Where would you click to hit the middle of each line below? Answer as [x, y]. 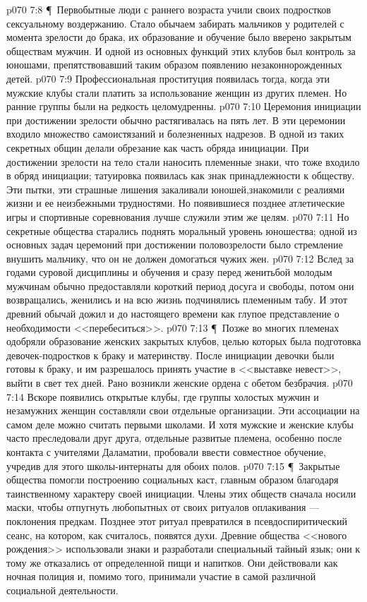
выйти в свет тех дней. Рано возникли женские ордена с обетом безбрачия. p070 [180, 383]
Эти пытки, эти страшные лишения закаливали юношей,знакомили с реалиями [176, 189]
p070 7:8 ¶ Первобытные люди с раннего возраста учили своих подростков [169, 9]
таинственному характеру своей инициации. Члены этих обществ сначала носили [181, 493]
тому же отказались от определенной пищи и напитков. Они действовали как [172, 562]
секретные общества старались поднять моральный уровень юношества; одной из [182, 230]
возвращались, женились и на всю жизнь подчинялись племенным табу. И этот [177, 300]
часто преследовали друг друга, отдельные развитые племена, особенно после [174, 438]
